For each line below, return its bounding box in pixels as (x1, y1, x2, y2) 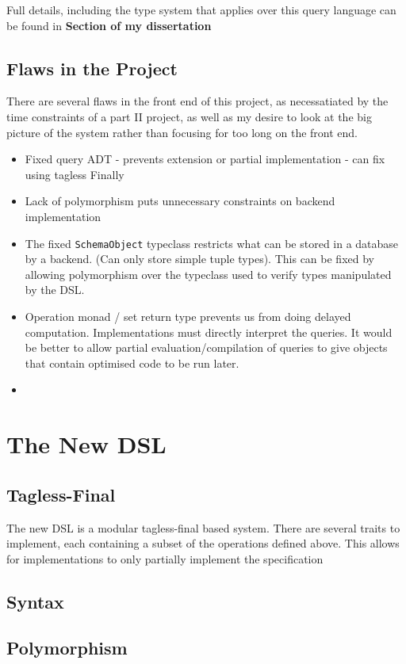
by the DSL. (25, 281, 85, 298)
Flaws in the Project (6, 55, 178, 80)
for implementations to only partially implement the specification (6, 550, 324, 567)
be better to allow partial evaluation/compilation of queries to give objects (25, 339, 388, 356)
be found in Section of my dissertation (6, 17, 212, 33)
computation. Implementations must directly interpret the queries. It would (25, 323, 393, 340)
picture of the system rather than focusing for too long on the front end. (6, 124, 358, 140)
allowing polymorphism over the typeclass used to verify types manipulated (25, 265, 392, 282)
